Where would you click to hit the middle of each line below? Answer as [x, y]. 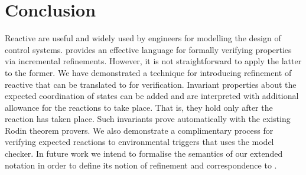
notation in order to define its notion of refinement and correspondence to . [141, 165]
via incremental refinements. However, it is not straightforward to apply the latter [153, 61]
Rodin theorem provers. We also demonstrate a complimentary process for [139, 130]
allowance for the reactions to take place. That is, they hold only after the [139, 107]
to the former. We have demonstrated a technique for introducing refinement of [148, 72]
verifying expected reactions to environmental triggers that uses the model [139, 142]
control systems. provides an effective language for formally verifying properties [148, 49]
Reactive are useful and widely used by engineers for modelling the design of [143, 38]
